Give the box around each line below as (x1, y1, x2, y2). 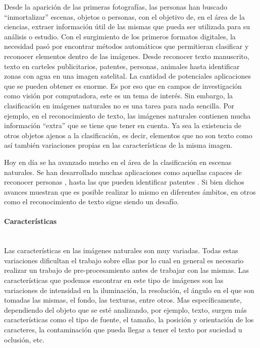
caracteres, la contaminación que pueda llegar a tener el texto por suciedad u (4, 324, 242, 335)
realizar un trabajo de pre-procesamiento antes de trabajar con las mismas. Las (4, 265, 249, 275)
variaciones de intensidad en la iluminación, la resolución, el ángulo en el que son (4, 284, 254, 295)
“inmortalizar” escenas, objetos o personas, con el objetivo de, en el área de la (4, 11, 245, 22)
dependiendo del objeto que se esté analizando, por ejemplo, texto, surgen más (4, 304, 247, 315)
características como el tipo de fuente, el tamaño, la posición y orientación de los (4, 314, 254, 325)
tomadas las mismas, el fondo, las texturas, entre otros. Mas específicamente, (4, 295, 242, 305)
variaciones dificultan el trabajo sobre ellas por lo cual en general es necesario (4, 255, 244, 265)
